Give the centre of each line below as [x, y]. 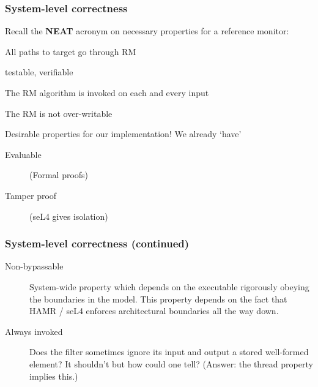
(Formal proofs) [59, 175]
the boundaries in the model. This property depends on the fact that [158, 299]
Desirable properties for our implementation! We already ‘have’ [123, 134]
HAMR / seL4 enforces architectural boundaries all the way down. [154, 311]
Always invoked [34, 331]
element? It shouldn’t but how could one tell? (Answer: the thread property [171, 363]
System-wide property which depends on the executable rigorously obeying [169, 286]
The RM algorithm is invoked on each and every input [107, 92]
